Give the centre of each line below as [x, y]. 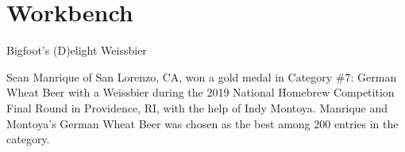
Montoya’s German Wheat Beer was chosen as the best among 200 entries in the [202, 123]
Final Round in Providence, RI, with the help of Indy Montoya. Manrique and [197, 107]
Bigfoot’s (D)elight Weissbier [77, 50]
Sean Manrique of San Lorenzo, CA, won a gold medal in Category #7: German [202, 76]
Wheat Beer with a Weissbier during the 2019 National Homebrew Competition [201, 92]
